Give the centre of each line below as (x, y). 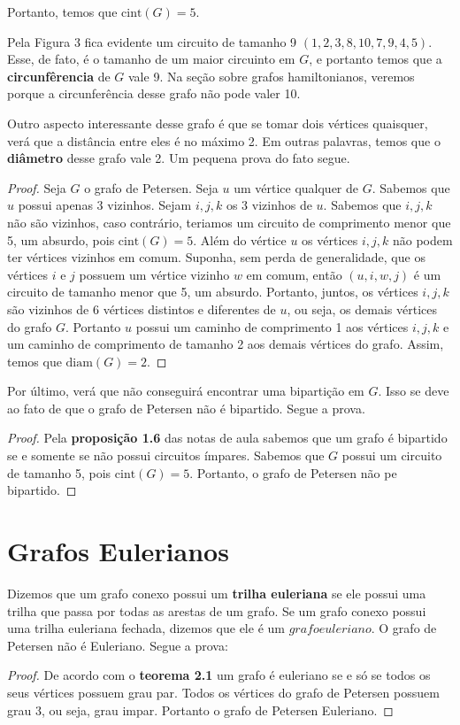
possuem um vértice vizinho (154, 274)
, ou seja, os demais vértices (362, 309)
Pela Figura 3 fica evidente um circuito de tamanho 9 (152, 41)
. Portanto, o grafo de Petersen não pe (293, 472)
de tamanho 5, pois (59, 472)
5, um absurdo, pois (61, 239)
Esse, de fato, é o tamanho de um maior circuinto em (151, 59)
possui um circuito (392, 455)
